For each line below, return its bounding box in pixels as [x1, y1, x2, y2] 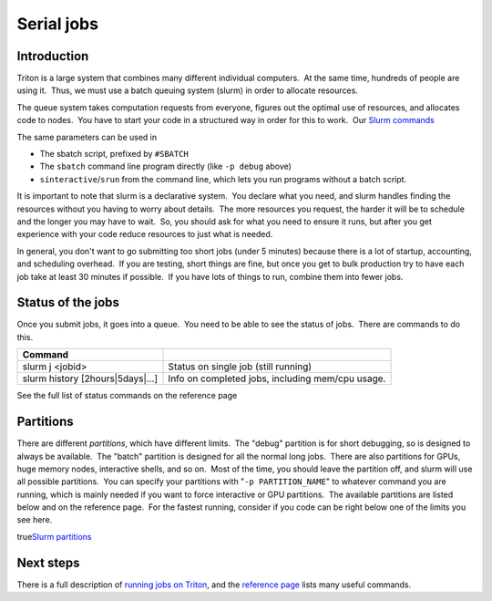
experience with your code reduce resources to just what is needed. [16, 229, 273, 240]
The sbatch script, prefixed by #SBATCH [39, 149, 189, 160]
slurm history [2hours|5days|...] [22, 372, 159, 385]
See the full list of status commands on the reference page [16, 390, 238, 401]
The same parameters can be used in [16, 131, 158, 142]
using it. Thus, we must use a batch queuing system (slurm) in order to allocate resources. [16, 85, 359, 96]
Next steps [16, 554, 80, 570]
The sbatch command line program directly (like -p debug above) [39, 161, 292, 172]
